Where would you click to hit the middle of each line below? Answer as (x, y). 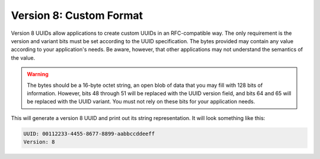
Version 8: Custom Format (77, 15)
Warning (38, 74)
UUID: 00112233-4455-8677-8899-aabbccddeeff (89, 134)
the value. (23, 58)
